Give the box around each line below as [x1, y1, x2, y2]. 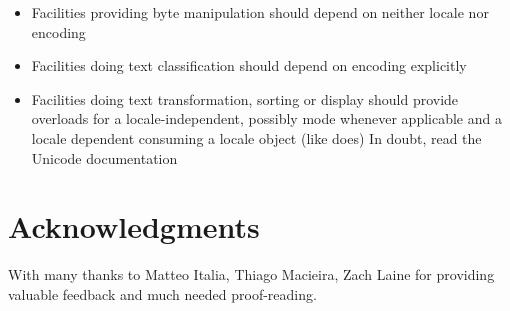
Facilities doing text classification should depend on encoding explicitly [31, 55, 467, 76]
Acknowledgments [8, 206, 260, 247]
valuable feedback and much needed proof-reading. [8, 283, 317, 304]
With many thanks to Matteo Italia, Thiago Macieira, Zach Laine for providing [8, 264, 495, 285]
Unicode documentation [31, 147, 178, 168]
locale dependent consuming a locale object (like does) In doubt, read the [31, 127, 482, 148]
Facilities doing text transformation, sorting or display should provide [31, 88, 459, 109]
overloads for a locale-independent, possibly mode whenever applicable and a [31, 108, 502, 129]
